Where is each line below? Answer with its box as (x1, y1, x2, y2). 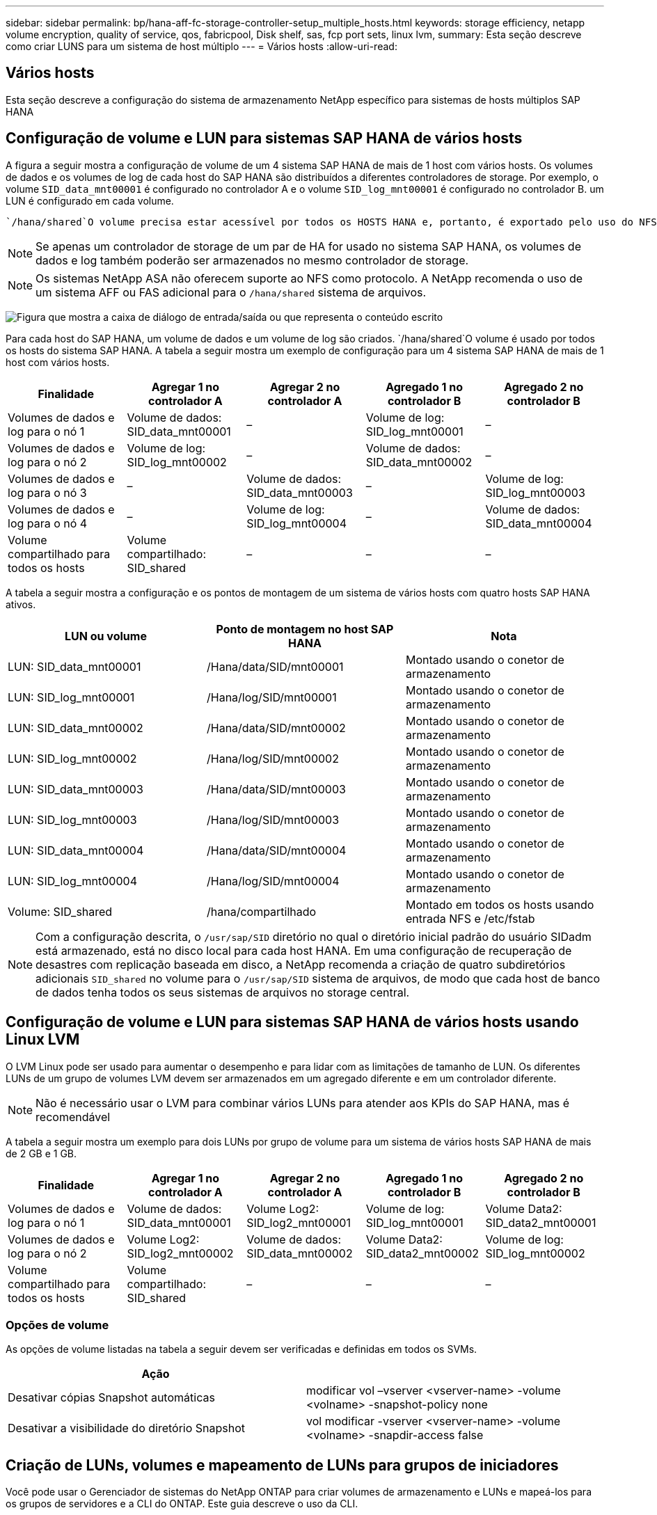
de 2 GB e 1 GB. (6, 1147, 77, 1159)
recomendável (35, 1109, 111, 1124)
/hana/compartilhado (206, 904, 317, 919)
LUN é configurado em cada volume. (6, 194, 174, 207)
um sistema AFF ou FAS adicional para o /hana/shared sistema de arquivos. (35, 285, 427, 299)
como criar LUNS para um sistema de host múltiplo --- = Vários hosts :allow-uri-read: (6, 40, 397, 52)
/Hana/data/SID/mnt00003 (206, 782, 346, 796)
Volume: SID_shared (8, 904, 113, 919)
